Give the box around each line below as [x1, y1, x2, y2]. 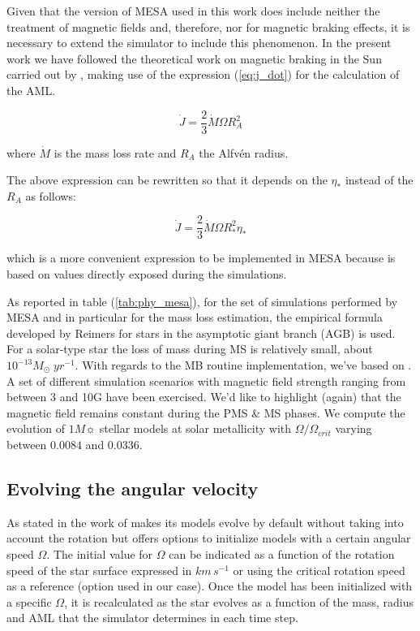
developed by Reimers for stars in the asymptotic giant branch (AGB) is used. [6, 324, 396, 341]
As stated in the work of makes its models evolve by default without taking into [6, 513, 404, 530]
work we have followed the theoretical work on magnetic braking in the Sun [6, 50, 382, 67]
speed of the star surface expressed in [6, 561, 192, 578]
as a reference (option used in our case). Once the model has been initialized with [6, 577, 413, 594]
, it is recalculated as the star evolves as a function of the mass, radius [64, 593, 414, 610]
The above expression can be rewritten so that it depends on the [6, 171, 328, 188]
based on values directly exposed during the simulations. [6, 266, 287, 283]
